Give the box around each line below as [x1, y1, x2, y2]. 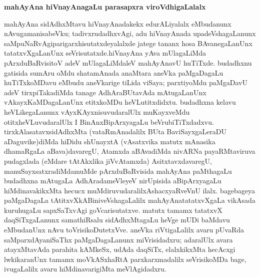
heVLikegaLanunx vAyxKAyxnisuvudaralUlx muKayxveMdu [4, 106, 190, 117]
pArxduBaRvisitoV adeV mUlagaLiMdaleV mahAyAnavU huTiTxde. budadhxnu [4, 57, 252, 68]
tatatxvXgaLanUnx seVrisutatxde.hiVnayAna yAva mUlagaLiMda [4, 48, 206, 58]
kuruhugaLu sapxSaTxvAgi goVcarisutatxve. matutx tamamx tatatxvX [4, 204, 222, 215]
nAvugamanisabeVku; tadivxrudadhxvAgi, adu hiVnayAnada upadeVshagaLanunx [4, 28, 256, 39]
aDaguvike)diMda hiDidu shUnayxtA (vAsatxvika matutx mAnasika [4, 136, 215, 146]
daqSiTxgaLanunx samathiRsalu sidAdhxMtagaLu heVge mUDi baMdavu [4, 214, 230, 225]
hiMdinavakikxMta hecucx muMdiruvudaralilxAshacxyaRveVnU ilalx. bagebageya [4, 185, 255, 195]
